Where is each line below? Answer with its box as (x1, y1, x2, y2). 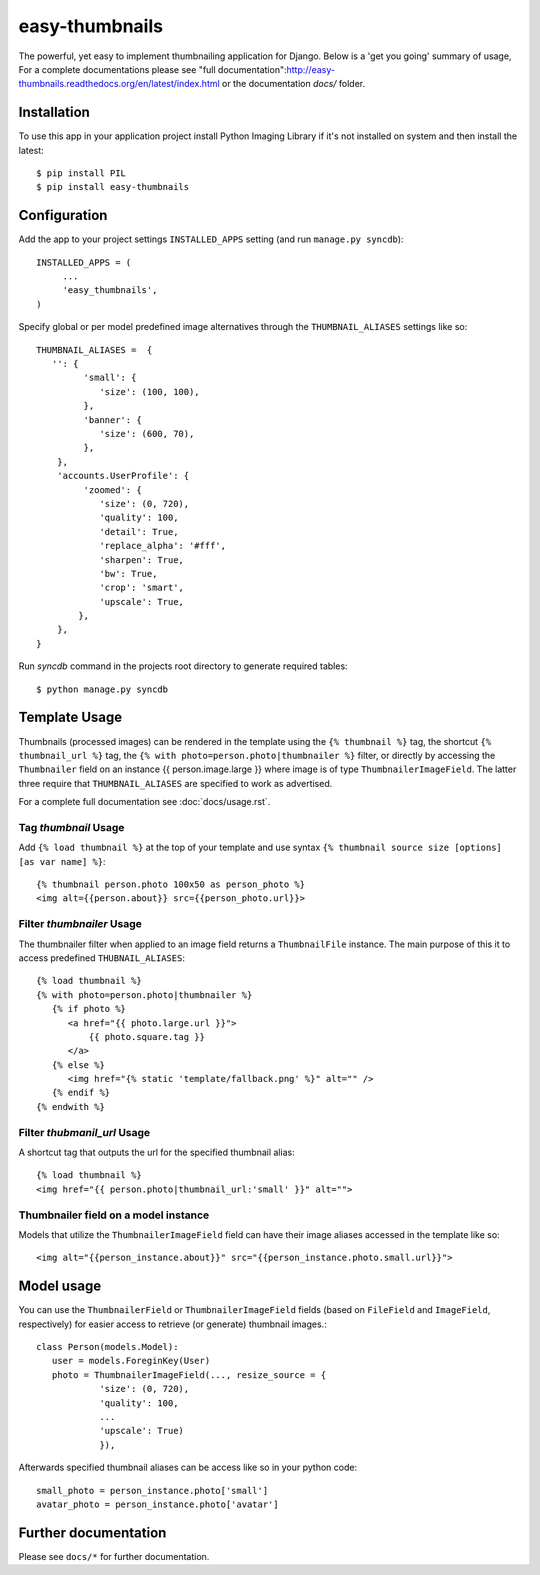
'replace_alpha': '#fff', (99, 540, 227, 552)
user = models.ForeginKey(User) (51, 1355, 211, 1367)
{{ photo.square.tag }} (88, 1031, 205, 1042)
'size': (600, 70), (99, 428, 195, 439)
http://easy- (286, 63, 335, 75)
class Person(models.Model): (36, 1341, 179, 1352)
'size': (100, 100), (99, 386, 200, 397)
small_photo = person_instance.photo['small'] (36, 1485, 269, 1496)
